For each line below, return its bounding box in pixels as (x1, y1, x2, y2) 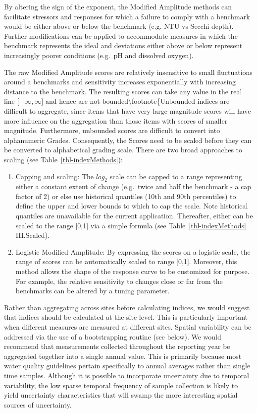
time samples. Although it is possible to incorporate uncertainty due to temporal (4, 370, 249, 380)
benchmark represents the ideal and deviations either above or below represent (4, 40, 243, 51)
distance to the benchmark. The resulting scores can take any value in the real (4, 86, 242, 96)
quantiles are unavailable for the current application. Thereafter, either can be (15, 210, 253, 221)
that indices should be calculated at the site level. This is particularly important (4, 312, 248, 322)
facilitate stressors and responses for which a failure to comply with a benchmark (4, 11, 250, 21)
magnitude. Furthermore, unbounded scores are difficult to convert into (4, 125, 220, 136)
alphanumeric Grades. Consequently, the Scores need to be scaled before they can (4, 135, 252, 145)
